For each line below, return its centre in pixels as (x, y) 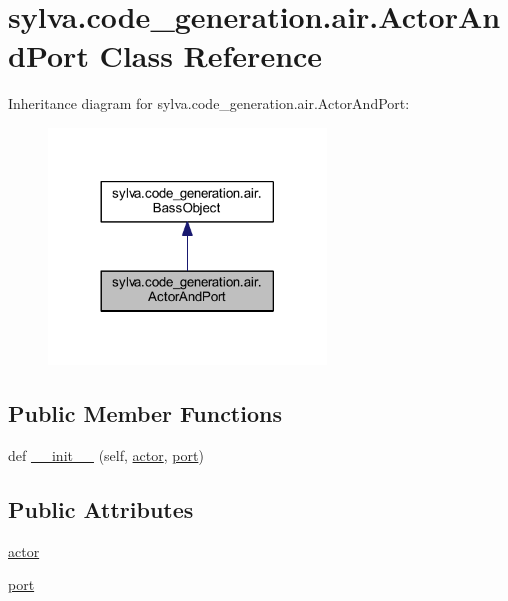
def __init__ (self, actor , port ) (106, 454)
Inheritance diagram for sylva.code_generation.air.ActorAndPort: (209, 103)
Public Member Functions (145, 413)
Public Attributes (101, 508)
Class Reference (211, 55)
